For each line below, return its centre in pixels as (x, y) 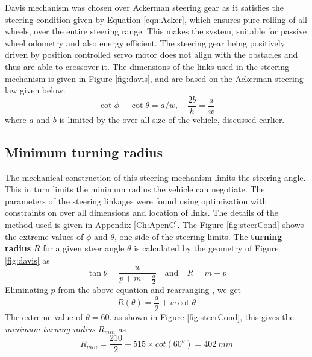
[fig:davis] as (27, 260)
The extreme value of (44, 316)
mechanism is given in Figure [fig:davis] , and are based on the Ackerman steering (154, 78)
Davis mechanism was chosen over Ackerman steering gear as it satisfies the (144, 7)
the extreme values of (44, 236)
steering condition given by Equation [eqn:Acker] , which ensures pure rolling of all (156, 19)
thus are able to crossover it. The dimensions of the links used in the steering (147, 66)
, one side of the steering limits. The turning (198, 236)
